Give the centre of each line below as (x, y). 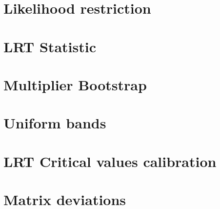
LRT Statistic (50, 46)
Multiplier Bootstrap (75, 84)
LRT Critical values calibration (110, 161)
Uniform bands (55, 123)
